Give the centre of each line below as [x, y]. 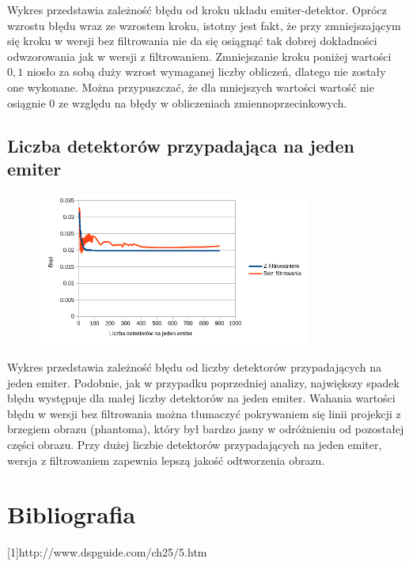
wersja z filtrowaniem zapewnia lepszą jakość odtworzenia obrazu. [166, 460]
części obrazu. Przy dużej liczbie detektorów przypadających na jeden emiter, [195, 444]
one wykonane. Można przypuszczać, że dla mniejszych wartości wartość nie [191, 87]
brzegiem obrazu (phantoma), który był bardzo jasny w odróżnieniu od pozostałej [206, 429]
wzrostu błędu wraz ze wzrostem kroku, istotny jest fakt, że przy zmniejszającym [204, 25]
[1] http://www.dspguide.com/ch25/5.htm [107, 552]
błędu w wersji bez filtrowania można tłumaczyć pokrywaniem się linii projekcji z [204, 413]
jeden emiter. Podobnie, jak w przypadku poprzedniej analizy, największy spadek [203, 382]
